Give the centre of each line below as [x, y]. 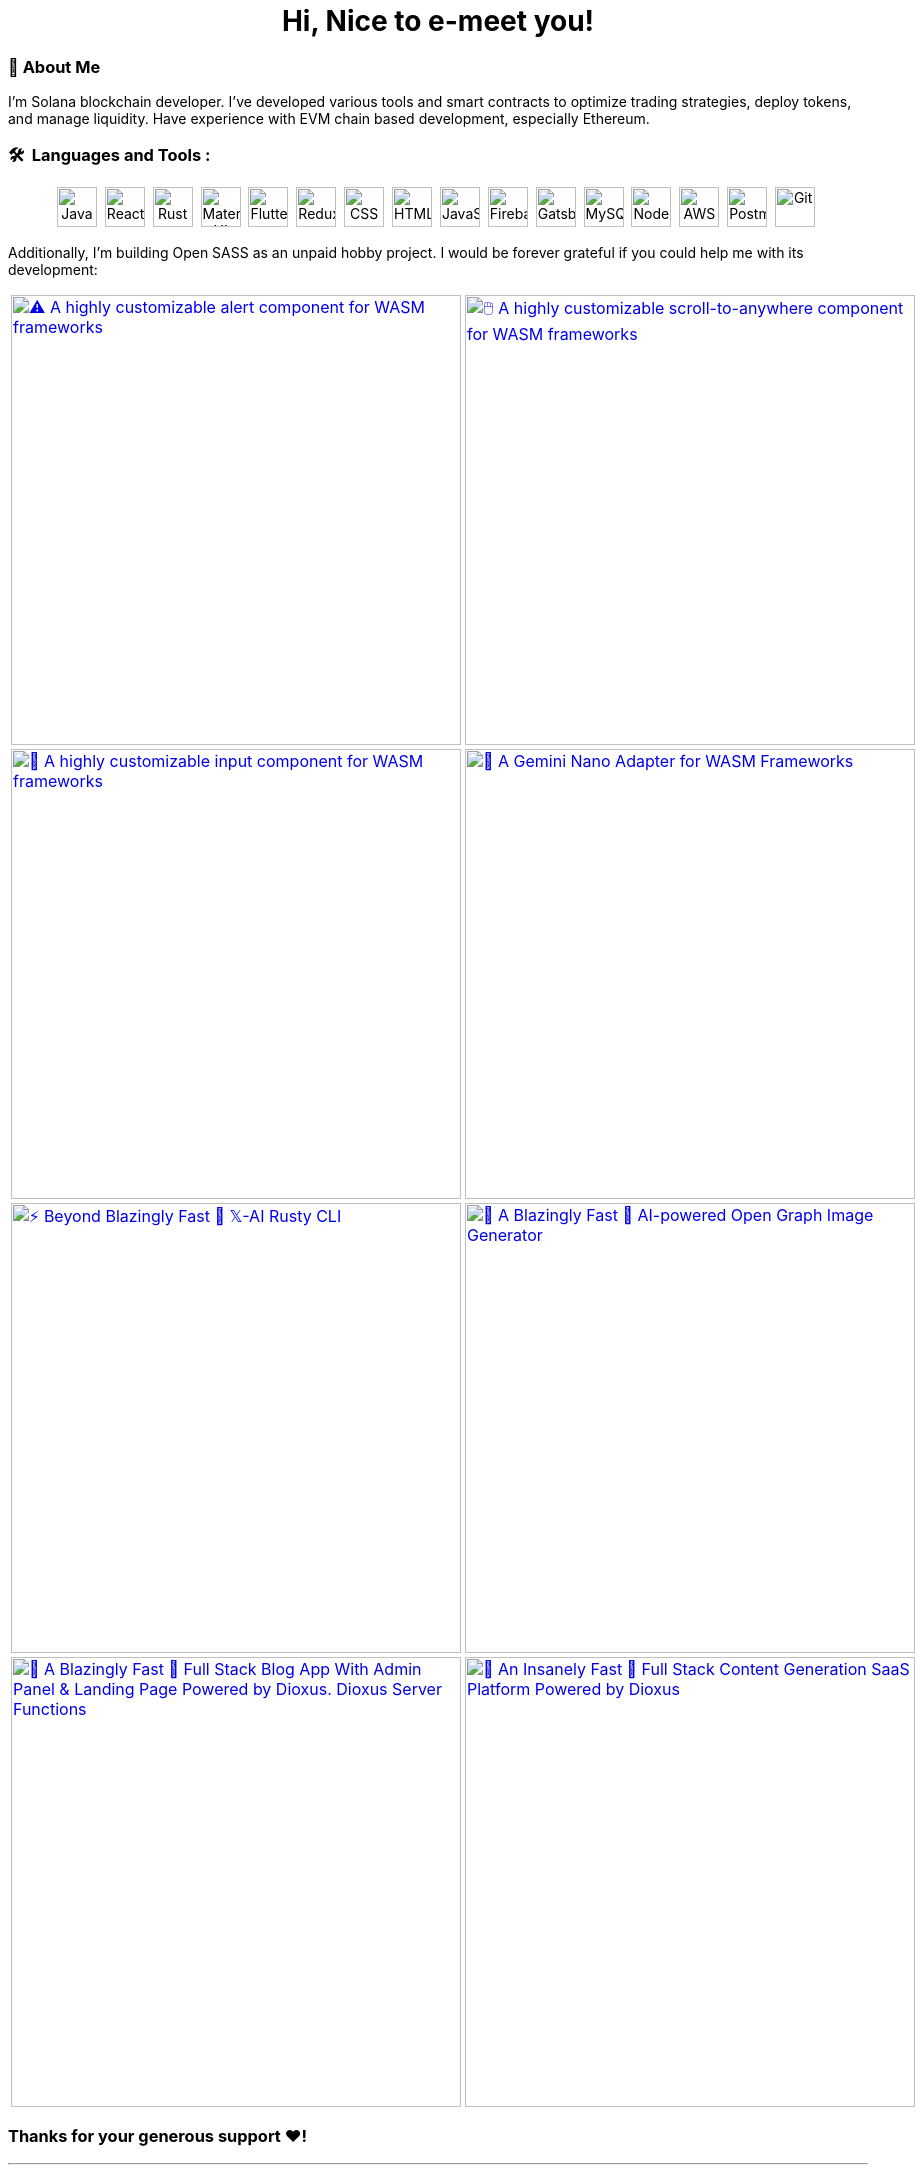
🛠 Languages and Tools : [109, 154]
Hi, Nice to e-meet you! [438, 21]
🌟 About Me [54, 66]
